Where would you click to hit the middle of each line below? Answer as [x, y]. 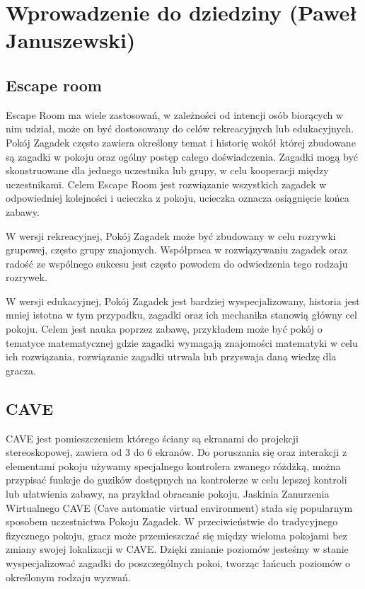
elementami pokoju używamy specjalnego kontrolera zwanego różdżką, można [173, 465]
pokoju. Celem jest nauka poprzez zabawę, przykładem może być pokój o [164, 329]
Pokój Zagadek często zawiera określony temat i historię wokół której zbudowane [181, 142]
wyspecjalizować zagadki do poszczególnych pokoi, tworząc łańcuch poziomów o [178, 563]
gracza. [21, 370]
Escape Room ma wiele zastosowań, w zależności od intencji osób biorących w [175, 114]
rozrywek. [27, 277]
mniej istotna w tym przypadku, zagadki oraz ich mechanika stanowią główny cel [181, 315]
